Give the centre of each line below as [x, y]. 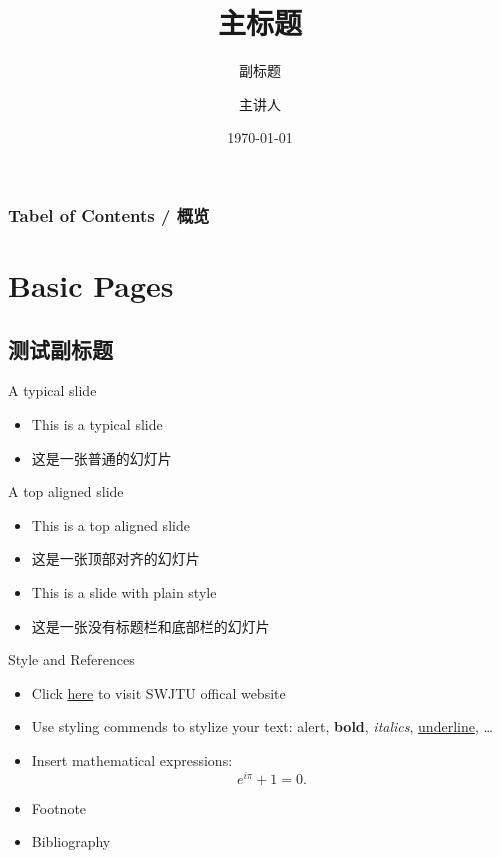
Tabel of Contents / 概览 [109, 214]
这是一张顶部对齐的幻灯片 [115, 558]
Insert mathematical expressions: [132, 759]
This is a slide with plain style [124, 591]
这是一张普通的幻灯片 [101, 457]
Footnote [59, 807]
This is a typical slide [97, 424]
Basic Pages [91, 285]
